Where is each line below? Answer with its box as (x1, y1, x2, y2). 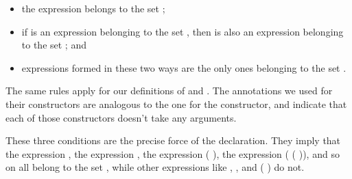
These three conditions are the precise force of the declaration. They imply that (5, 133, 341, 148)
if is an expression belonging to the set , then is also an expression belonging (21, 24, 344, 38)
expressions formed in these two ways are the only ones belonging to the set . (21, 60, 347, 74)
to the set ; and (21, 38, 86, 52)
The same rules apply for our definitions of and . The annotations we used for (5, 83, 333, 98)
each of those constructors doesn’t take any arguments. (5, 110, 237, 124)
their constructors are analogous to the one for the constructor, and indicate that (5, 96, 347, 111)
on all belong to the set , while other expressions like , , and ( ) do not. (5, 160, 305, 174)
